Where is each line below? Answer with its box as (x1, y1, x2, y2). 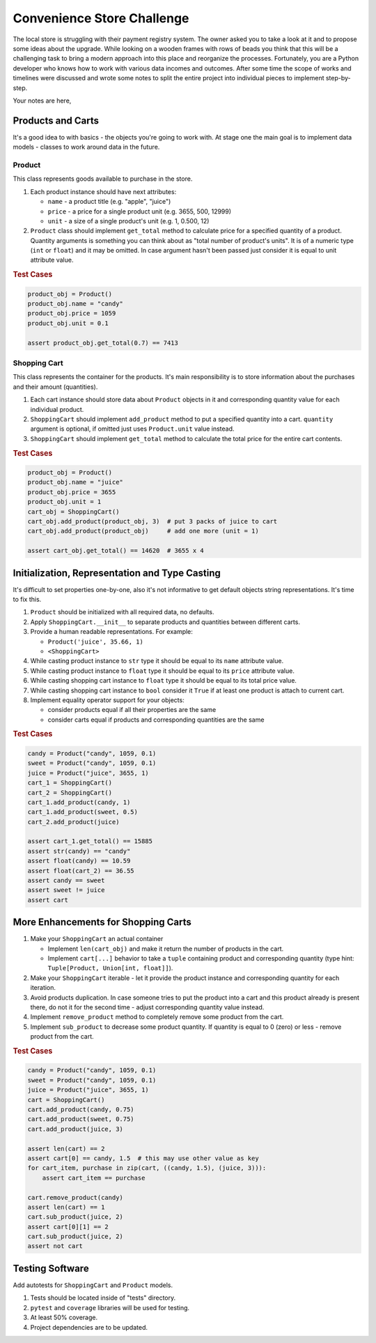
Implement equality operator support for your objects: (30, 695, 185, 704)
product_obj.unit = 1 (27, 498, 102, 506)
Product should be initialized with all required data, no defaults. (30, 608, 214, 616)
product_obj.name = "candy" (27, 300, 123, 308)
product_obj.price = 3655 (27, 488, 116, 496)
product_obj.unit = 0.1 (27, 319, 109, 327)
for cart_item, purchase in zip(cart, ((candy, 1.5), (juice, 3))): (27, 1164, 267, 1172)
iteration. (30, 984, 56, 992)
